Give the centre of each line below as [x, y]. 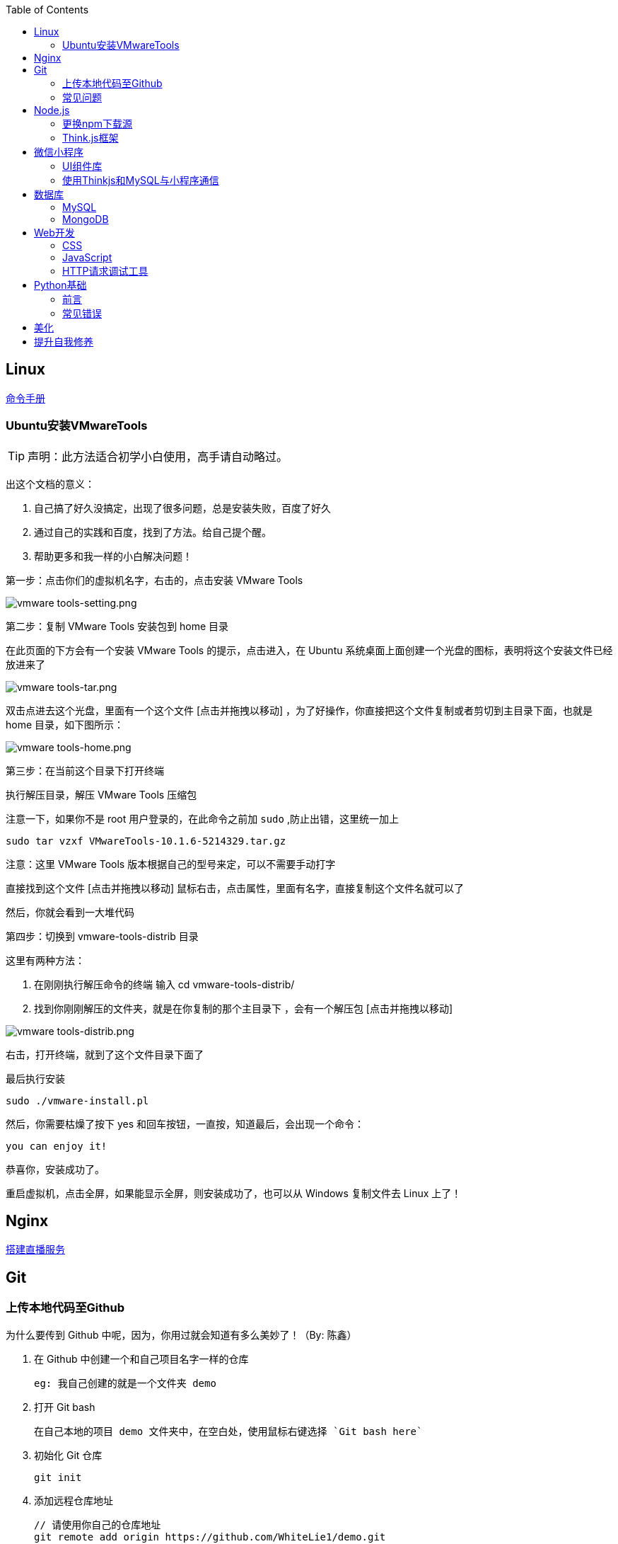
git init [58, 1477]
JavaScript [87, 257]
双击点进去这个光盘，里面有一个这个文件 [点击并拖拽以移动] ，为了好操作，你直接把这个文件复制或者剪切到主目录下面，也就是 [299, 710]
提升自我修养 [64, 342]
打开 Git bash [65, 1407]
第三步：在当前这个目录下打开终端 [85, 770]
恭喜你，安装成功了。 [55, 1169]
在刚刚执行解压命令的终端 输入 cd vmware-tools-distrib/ [164, 984]
